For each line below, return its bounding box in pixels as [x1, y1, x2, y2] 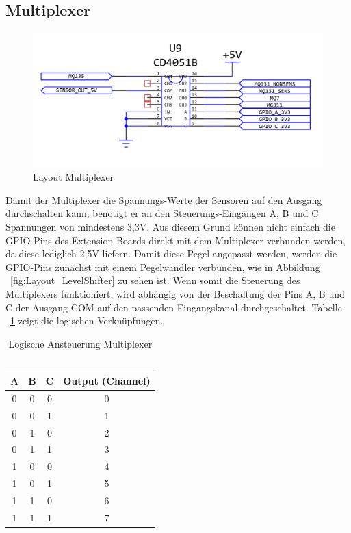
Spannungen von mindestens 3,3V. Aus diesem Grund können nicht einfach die [5, 220, 335, 234]
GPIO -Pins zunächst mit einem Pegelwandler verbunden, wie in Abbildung [5, 259, 320, 274]
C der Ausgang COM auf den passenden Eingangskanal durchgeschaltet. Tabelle [5, 300, 342, 314]
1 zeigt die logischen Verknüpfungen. [10, 313, 164, 328]
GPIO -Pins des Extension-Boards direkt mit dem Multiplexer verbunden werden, [5, 233, 346, 247]
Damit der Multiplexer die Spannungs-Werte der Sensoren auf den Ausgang [5, 192, 322, 207]
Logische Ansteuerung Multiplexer [8, 336, 153, 350]
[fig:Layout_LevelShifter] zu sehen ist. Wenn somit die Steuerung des [10, 273, 300, 287]
